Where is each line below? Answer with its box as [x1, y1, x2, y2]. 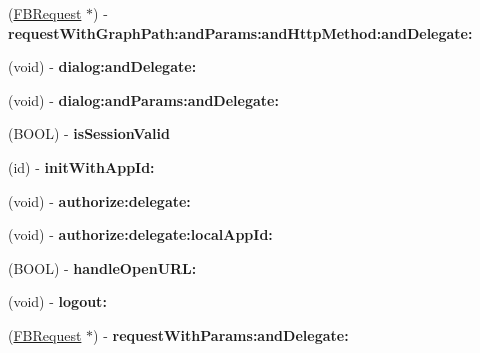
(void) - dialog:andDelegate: [8, 56, 197, 77]
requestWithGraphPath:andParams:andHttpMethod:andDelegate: [8, 22, 473, 43]
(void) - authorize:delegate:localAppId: [8, 224, 273, 245]
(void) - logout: [8, 291, 107, 312]
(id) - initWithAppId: [8, 156, 155, 177]
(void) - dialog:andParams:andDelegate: [8, 89, 279, 110]
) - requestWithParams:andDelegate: [93, 324, 349, 345]
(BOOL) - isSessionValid [8, 123, 170, 144]
